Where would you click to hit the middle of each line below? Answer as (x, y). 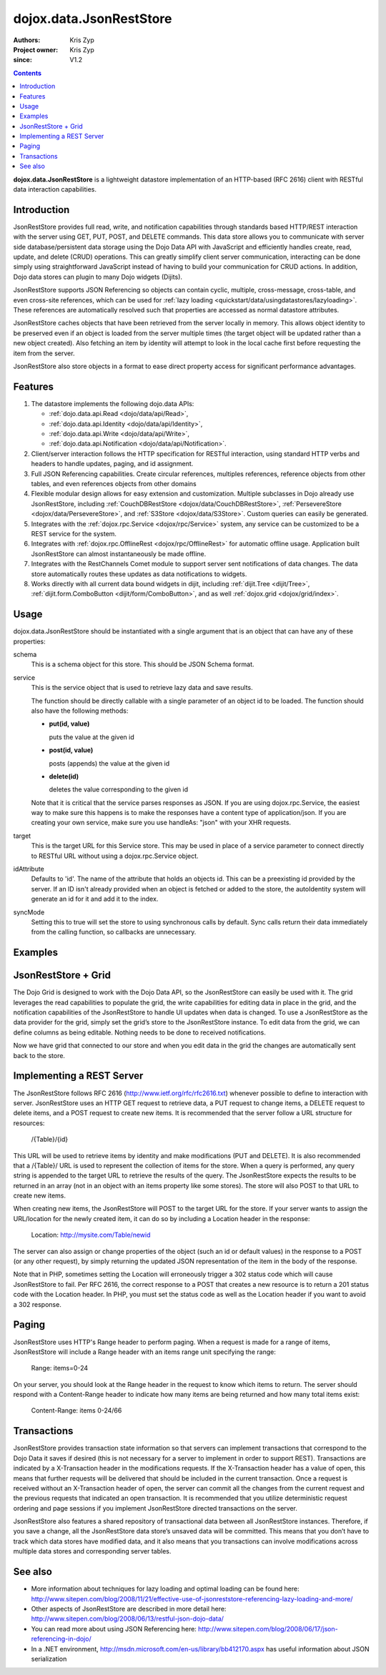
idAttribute (29, 869)
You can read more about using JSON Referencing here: (114, 1629)
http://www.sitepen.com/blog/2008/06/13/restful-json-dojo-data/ (128, 1619)
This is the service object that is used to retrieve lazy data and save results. (142, 688)
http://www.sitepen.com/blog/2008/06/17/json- (268, 1629)
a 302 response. (38, 1304)
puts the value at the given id (92, 737)
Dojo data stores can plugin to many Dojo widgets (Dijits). (98, 277)
